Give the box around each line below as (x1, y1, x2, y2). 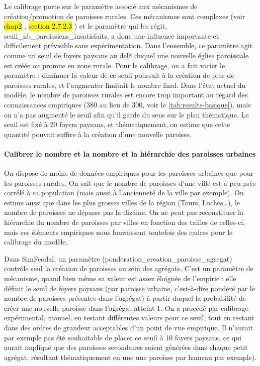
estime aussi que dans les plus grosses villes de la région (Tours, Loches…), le (4, 197, 240, 207)
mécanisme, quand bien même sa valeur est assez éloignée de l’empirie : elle (4, 273, 236, 284)
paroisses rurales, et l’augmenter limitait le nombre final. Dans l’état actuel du (4, 79, 246, 90)
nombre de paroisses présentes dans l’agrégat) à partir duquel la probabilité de (4, 293, 246, 303)
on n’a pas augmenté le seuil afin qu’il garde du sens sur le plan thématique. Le (4, 109, 249, 119)
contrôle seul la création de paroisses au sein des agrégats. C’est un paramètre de (4, 263, 253, 274)
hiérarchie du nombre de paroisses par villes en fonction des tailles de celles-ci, (4, 217, 245, 227)
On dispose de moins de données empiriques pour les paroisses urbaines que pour (4, 168, 254, 178)
